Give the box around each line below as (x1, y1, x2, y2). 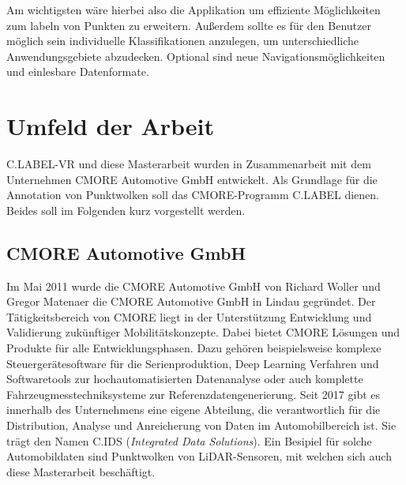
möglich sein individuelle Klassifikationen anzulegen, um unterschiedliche (6, 32, 359, 49)
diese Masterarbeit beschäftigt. (6, 463, 156, 479)
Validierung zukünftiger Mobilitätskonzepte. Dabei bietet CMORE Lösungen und (6, 324, 400, 340)
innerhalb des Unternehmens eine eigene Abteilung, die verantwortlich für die (6, 401, 381, 418)
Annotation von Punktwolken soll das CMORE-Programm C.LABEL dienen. (6, 186, 379, 203)
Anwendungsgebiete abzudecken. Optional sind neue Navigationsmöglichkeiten (6, 47, 385, 64)
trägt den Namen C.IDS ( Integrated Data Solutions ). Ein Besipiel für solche (6, 432, 372, 449)
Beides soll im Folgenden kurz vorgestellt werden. (6, 201, 246, 218)
